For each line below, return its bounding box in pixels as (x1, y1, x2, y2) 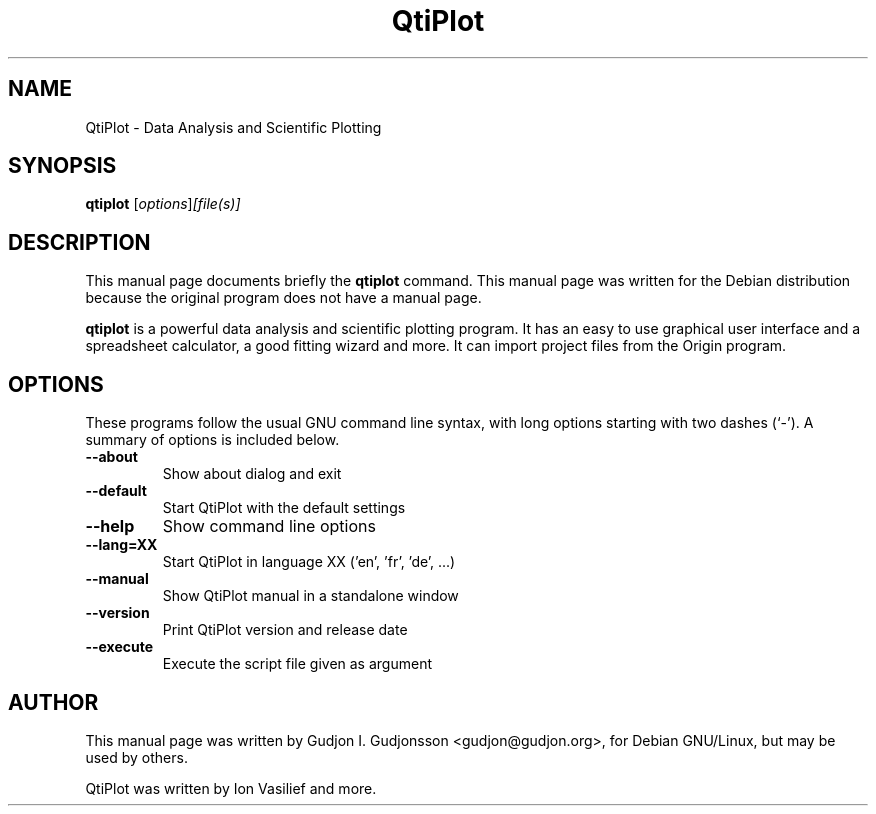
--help (85, 516, 135, 537)
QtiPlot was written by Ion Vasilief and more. (85, 779, 377, 797)
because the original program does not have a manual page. (85, 289, 482, 307)
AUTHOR (8, 689, 99, 715)
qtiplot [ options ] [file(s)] (85, 195, 241, 213)
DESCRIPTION (8, 229, 151, 255)
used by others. (85, 748, 188, 766)
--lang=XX (85, 536, 158, 554)
